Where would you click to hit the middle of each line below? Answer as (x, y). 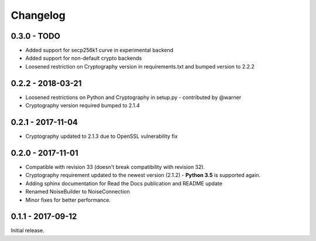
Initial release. (28, 230)
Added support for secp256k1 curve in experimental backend (99, 50)
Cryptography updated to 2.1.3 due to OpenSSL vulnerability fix (102, 136)
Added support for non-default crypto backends (84, 58)
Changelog (38, 15)
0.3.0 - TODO (36, 36)
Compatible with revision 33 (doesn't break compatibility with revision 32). (115, 167)
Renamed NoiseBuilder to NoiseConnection (78, 192)
